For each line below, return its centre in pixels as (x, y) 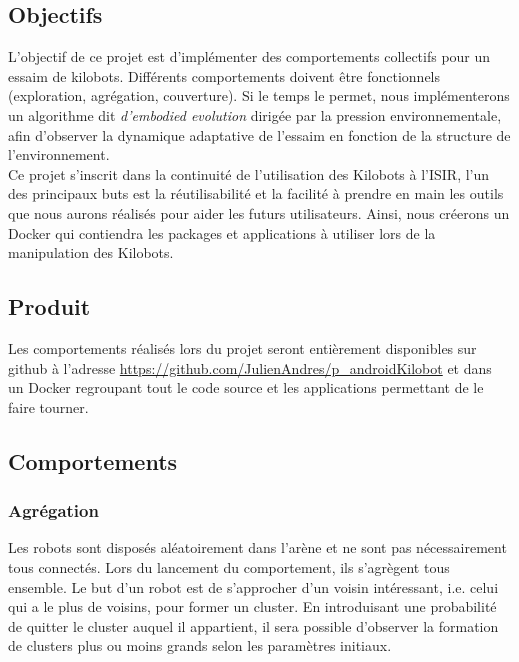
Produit (49, 306)
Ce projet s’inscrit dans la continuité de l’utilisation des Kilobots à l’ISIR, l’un (249, 173)
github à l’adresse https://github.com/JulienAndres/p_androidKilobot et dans (250, 367)
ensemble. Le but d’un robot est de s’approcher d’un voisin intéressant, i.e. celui (253, 586)
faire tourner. (48, 406)
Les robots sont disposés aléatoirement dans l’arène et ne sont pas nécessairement (257, 547)
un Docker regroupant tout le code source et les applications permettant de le (246, 387)
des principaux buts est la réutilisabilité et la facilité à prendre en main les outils (256, 193)
